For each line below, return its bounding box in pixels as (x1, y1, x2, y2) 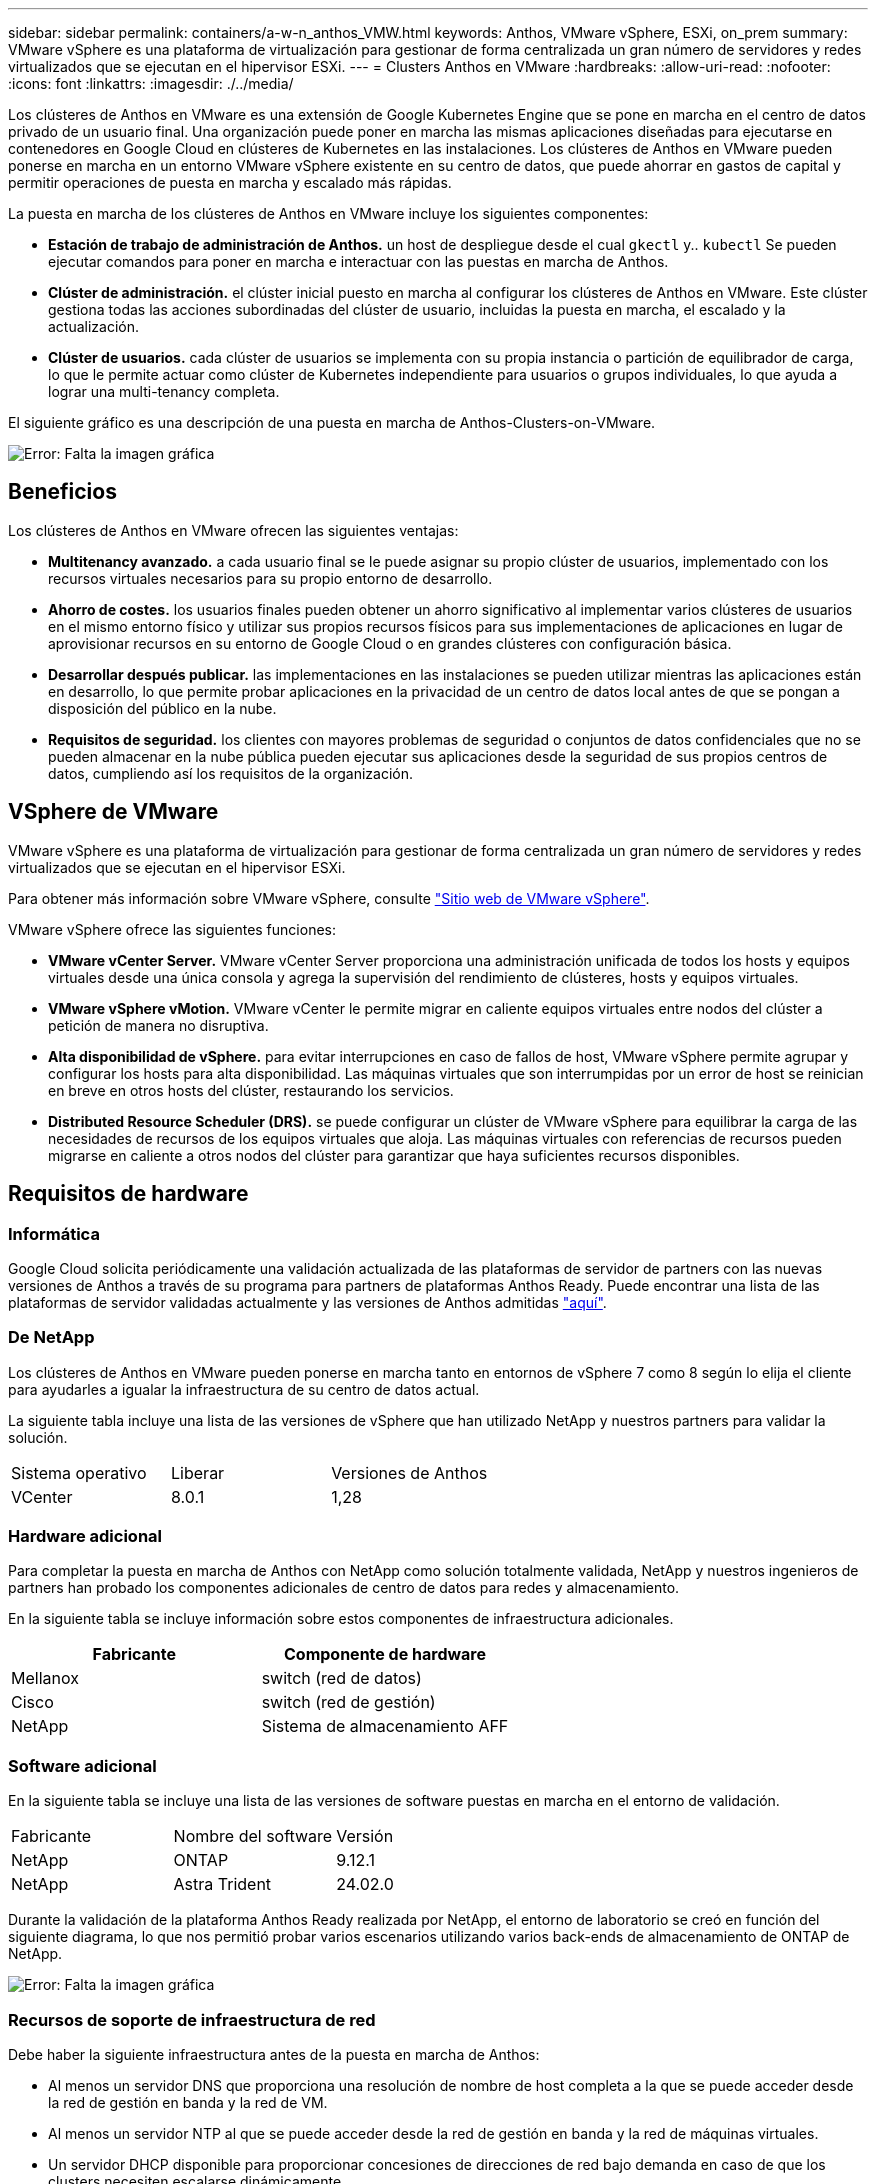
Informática (8, 1223, 100, 1244)
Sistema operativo (11, 1462, 147, 1483)
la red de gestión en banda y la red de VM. (48, 2093, 328, 2111)
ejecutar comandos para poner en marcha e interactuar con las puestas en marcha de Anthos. (48, 253, 669, 270)
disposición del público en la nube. (48, 699, 277, 717)
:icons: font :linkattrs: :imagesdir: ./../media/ (8, 75, 294, 92)
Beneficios (8, 479, 117, 505)
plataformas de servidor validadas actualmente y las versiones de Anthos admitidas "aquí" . (8, 1293, 607, 1311)
